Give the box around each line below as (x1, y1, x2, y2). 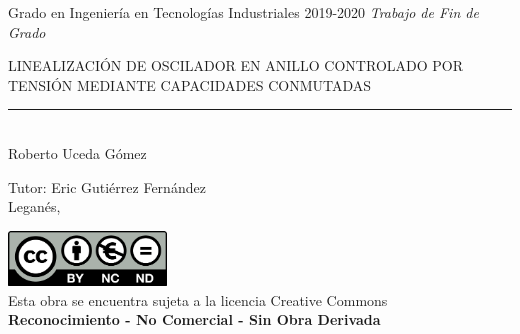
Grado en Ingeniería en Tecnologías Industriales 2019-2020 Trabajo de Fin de (8, 2, 479, 22)
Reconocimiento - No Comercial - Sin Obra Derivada (8, 309, 381, 330)
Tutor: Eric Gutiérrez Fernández (8, 176, 206, 197)
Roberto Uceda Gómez (8, 142, 147, 163)
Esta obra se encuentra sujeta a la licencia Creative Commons (8, 289, 388, 310)
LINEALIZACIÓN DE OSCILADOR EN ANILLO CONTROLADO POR (8, 55, 463, 76)
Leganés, (8, 196, 61, 217)
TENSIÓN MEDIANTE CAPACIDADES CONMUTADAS (8, 74, 372, 95)
